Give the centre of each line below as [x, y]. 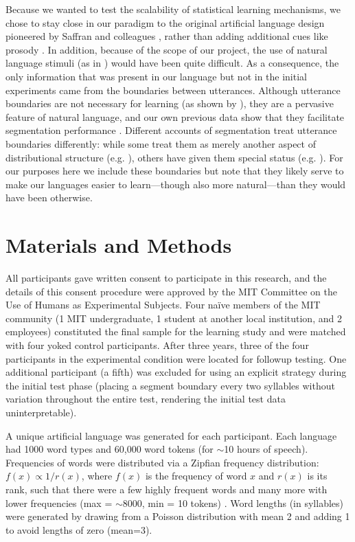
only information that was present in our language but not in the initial [156, 76]
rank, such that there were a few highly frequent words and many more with [167, 489]
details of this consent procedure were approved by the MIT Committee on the [171, 291]
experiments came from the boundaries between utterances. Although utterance [173, 90]
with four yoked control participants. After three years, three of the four [157, 345]
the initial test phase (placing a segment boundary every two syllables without [170, 385]
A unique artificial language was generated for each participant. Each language [171, 435]
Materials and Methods [119, 245]
